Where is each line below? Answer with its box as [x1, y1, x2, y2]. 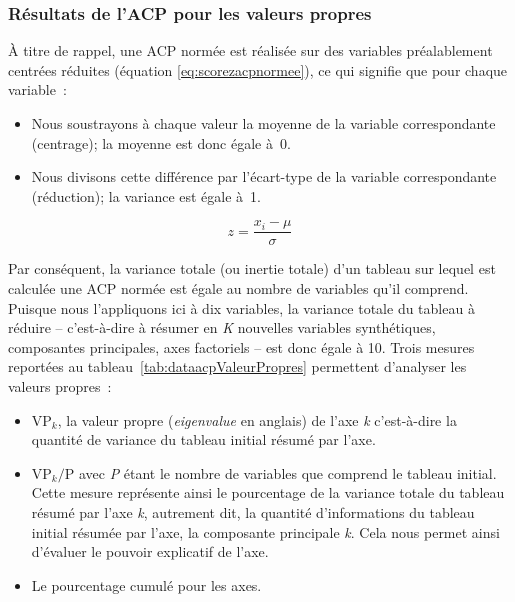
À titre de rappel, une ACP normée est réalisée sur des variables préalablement [8, 40, 493, 61]
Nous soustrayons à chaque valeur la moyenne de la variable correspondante [31, 113, 496, 133]
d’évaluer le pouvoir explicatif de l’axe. [31, 541, 269, 562]
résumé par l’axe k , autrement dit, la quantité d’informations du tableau [31, 501, 475, 522]
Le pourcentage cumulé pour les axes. [31, 574, 262, 595]
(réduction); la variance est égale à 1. [31, 185, 261, 206]
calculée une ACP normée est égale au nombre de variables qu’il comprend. [8, 278, 469, 299]
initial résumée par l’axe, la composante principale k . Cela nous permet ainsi [31, 521, 500, 542]
